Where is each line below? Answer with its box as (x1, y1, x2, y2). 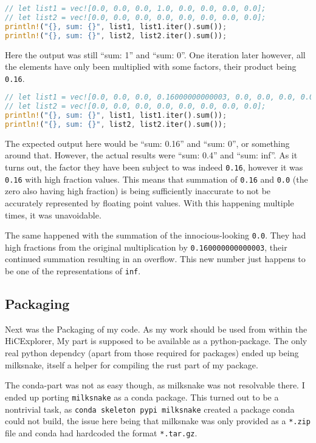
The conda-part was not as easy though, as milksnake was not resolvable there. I (5, 379, 305, 391)
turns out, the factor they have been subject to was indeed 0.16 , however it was (5, 161, 303, 174)
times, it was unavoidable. (5, 208, 101, 221)
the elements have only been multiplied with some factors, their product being (5, 60, 297, 73)
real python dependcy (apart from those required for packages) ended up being (5, 347, 299, 359)
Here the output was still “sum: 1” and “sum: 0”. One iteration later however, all (5, 48, 306, 61)
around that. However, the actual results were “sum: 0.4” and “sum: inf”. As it (5, 149, 298, 161)
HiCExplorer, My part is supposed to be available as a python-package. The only (5, 334, 307, 347)
